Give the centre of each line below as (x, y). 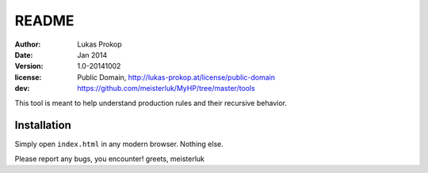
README (44, 21)
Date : (24, 55)
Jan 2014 (92, 55)
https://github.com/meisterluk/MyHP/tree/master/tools (166, 88)
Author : (28, 44)
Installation (43, 125)
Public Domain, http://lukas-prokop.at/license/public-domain (176, 77)
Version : (29, 66)
